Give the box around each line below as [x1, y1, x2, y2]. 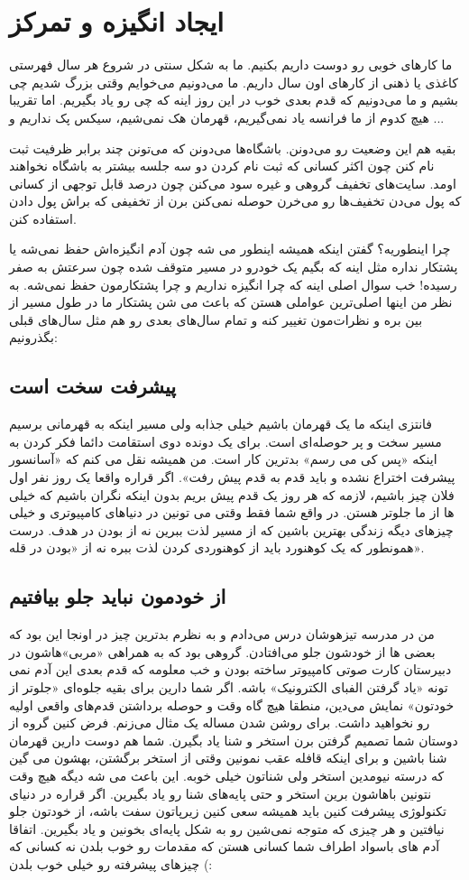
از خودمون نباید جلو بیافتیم [9, 582, 226, 610]
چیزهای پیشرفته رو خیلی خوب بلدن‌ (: [9, 854, 213, 873]
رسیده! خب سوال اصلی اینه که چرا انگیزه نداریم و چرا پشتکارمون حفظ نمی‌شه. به [9, 274, 457, 293]
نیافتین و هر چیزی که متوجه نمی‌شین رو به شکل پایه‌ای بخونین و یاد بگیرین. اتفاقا [9, 819, 445, 838]
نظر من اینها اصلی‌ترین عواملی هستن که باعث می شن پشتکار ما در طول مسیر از [9, 292, 453, 311]
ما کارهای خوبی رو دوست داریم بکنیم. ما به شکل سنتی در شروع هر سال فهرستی [9, 55, 453, 74]
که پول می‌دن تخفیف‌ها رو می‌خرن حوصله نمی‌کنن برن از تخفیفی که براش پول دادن [9, 191, 462, 210]
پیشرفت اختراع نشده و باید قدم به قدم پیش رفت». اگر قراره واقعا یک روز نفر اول [9, 468, 455, 486]
